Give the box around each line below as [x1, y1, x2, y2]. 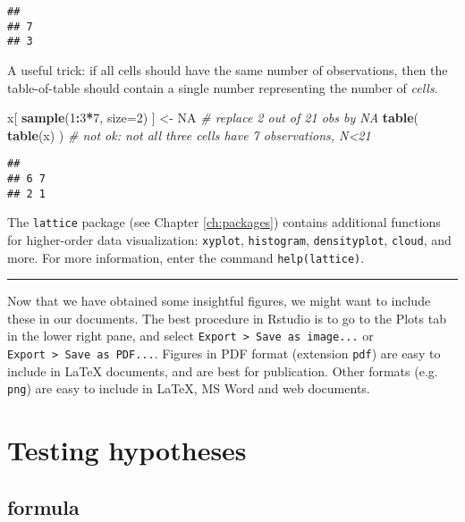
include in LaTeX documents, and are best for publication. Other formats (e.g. [7, 361, 438, 380]
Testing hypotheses [7, 432, 247, 468]
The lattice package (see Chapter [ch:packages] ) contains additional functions [7, 213, 441, 232]
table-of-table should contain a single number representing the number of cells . [7, 78, 438, 97]
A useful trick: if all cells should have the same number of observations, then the [7, 60, 448, 79]
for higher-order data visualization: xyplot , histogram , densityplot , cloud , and [7, 230, 452, 248]
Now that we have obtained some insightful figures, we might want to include [7, 291, 431, 310]
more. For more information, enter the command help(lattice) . [7, 248, 365, 266]
